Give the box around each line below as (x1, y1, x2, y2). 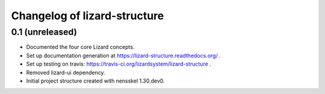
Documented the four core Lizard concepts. (26, 43, 135, 51)
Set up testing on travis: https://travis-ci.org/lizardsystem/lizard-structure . (26, 60, 212, 67)
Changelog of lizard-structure (11, 9, 164, 22)
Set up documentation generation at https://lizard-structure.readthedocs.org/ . (26, 52, 221, 59)
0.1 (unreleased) (11, 27, 78, 37)
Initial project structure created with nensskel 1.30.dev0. (26, 77, 165, 84)
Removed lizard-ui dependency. (26, 69, 105, 76)
